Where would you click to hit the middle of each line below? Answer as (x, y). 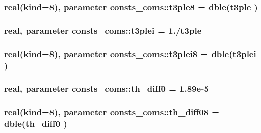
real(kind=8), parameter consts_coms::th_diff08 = (112, 112)
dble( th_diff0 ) (36, 124)
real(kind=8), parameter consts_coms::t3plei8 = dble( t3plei (130, 53)
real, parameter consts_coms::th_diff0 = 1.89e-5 (107, 88)
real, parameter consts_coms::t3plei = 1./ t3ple (103, 30)
